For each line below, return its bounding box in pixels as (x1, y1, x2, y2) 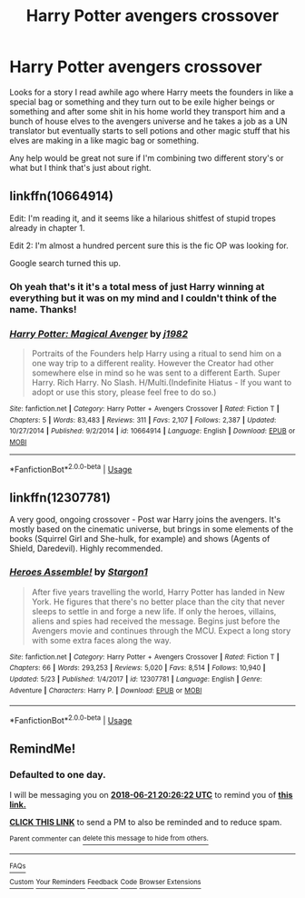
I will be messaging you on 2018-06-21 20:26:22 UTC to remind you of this (9, 789, 293, 800)
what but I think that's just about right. (9, 162, 152, 173)
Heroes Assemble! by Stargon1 (9, 565, 148, 578)
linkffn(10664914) (9, 188, 113, 205)
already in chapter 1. (9, 222, 85, 233)
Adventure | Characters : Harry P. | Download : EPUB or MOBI (9, 685, 202, 695)
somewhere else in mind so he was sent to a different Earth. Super (31, 367, 280, 378)
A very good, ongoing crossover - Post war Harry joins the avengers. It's (9, 514, 281, 525)
